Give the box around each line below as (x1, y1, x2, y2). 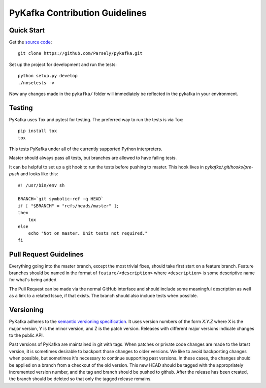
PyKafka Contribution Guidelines (9, 7, 147, 18)
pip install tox (18, 128, 57, 134)
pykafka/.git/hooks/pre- (204, 164, 254, 170)
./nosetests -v (18, 80, 55, 86)
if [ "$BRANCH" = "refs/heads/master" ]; (18, 203, 119, 209)
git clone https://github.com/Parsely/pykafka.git (18, 51, 143, 56)
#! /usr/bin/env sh (18, 182, 65, 188)
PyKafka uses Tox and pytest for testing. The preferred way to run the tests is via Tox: (9, 116, 184, 123)
